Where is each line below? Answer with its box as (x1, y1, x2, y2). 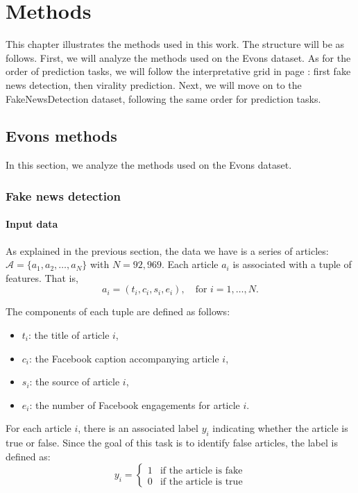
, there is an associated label (78, 421, 198, 435)
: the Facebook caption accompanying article (29, 351, 219, 365)
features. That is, (6, 270, 78, 285)
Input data (6, 217, 58, 231)
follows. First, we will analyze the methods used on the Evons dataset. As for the (6, 50, 351, 65)
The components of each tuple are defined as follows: (6, 304, 230, 319)
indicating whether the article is (212, 421, 348, 435)
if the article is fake (160, 465, 243, 476)
